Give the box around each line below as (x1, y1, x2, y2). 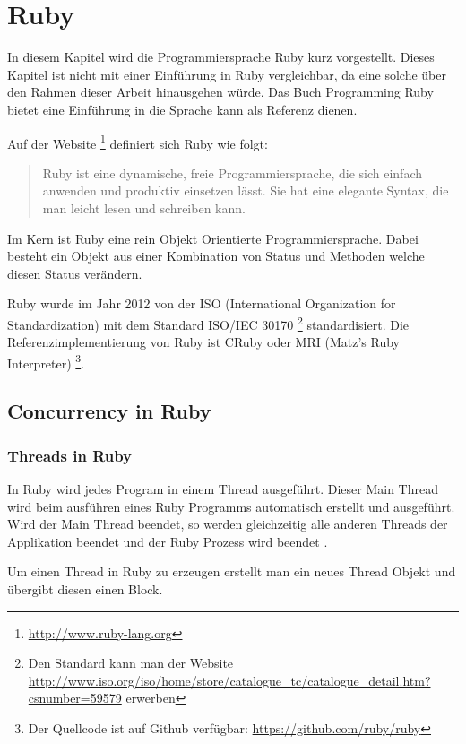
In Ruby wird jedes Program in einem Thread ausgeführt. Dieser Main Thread (7, 480, 438, 497)
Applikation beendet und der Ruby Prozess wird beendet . (7, 532, 328, 550)
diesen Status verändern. (7, 264, 142, 282)
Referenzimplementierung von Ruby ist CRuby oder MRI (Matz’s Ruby (7, 333, 400, 351)
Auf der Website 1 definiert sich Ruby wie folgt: (7, 131, 268, 152)
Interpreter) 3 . (7, 350, 85, 372)
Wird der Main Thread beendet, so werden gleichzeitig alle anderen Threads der (7, 515, 448, 533)
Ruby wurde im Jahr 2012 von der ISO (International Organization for (7, 294, 396, 313)
